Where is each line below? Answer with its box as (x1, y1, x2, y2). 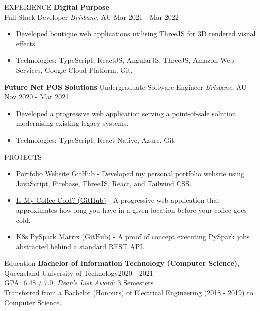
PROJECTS (4, 151, 42, 162)
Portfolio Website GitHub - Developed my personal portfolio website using (16, 168, 245, 179)
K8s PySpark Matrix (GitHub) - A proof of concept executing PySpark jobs (16, 231, 250, 242)
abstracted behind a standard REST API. (16, 241, 145, 251)
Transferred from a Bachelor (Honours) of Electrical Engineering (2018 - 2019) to (4, 287, 253, 298)
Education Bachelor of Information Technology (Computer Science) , (4, 258, 240, 268)
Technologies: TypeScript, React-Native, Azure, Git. (16, 134, 176, 145)
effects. (16, 38, 37, 48)
